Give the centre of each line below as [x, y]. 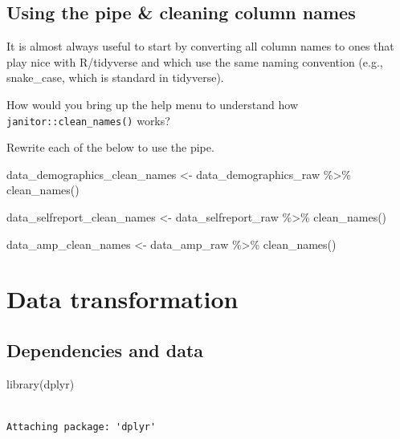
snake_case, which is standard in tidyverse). [115, 77]
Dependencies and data [105, 350]
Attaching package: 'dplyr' [82, 427]
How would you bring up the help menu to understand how [153, 104]
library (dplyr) [41, 383]
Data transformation [122, 299]
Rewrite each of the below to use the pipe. [110, 147]
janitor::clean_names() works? [88, 120]
